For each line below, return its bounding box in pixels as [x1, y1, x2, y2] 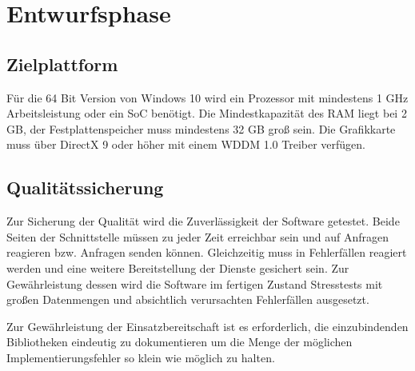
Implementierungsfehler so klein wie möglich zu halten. [6, 349, 275, 365]
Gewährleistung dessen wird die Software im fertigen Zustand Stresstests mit [6, 275, 383, 292]
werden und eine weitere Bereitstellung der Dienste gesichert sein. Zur [6, 259, 349, 276]
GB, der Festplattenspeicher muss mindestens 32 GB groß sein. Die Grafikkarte [6, 120, 396, 137]
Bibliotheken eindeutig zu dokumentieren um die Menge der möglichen [6, 333, 353, 350]
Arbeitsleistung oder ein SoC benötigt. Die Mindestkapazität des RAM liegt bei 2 [6, 105, 407, 122]
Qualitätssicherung [6, 175, 164, 200]
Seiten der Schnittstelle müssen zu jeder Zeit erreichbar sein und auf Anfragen [6, 228, 389, 245]
